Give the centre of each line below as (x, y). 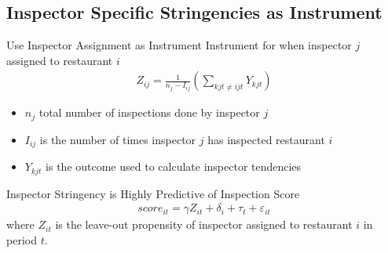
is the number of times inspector (118, 139)
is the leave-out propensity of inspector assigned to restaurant (204, 224)
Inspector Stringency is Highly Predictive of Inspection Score (153, 193)
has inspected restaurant (266, 139)
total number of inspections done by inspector (149, 112)
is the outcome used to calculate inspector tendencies (174, 166)
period (22, 240)
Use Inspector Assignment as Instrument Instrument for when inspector (179, 45)
